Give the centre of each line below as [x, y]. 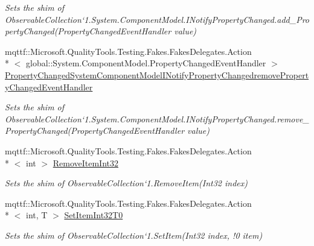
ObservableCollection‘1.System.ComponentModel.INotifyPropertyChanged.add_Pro [157, 19]
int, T [37, 215]
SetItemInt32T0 [94, 215]
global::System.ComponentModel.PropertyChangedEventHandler [146, 63]
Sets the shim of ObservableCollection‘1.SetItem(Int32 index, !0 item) [134, 235]
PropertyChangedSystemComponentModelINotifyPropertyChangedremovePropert [157, 74]
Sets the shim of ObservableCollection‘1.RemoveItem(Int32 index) [126, 183]
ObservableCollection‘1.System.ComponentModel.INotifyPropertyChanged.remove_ [157, 118]
